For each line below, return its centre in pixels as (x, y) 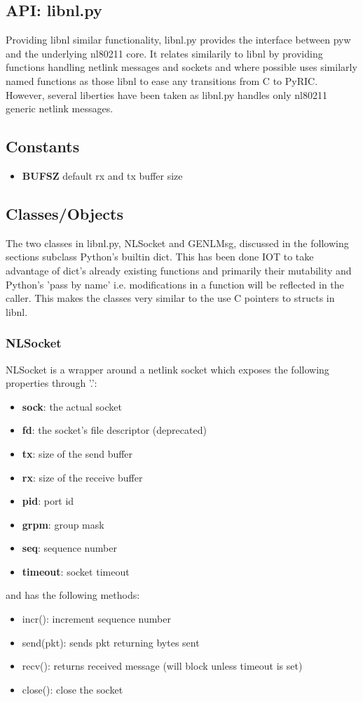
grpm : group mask (63, 524)
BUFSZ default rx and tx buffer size (102, 175)
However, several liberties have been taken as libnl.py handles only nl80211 (166, 94)
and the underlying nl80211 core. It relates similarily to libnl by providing (164, 53)
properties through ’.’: (52, 383)
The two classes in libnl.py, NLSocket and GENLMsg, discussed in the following (177, 243)
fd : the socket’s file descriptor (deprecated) (114, 430)
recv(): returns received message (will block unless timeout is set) (162, 666)
